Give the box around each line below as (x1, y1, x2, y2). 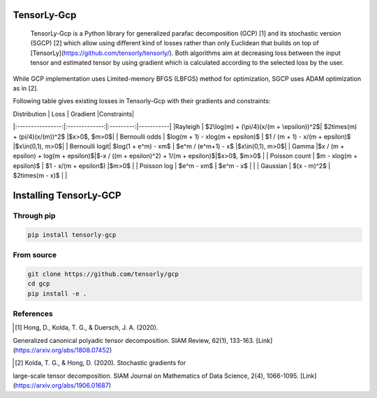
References (13, 309, 53, 319)
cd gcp (27, 280, 50, 288)
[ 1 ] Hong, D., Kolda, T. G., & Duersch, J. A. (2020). (15, 323, 158, 332)
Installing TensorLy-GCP (13, 189, 121, 201)
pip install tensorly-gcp (27, 231, 117, 238)
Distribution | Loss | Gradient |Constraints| (13, 109, 135, 118)
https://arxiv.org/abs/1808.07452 (15, 346, 110, 355)
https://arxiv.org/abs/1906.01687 (15, 381, 110, 390)
